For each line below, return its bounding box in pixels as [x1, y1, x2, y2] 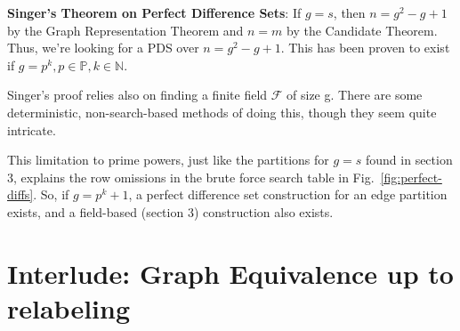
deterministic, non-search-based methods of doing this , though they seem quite [7, 102, 437, 121]
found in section [366, 150, 453, 169]
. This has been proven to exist [280, 38, 450, 57]
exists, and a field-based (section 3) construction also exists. [7, 202, 334, 221]
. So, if [33, 185, 69, 204]
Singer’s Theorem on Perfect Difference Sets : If [7, 4, 302, 21]
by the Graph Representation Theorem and [7, 20, 244, 39]
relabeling [7, 289, 131, 326]
